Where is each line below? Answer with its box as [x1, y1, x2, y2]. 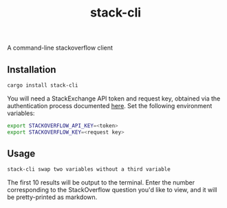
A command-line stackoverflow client [7, 43, 113, 52]
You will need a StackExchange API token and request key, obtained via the [7, 94, 221, 103]
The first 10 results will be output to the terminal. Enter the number [7, 178, 195, 187]
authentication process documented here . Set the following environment [7, 101, 213, 110]
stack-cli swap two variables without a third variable [7, 166, 171, 173]
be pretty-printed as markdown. [7, 193, 98, 201]
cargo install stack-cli [7, 82, 78, 89]
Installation [7, 63, 56, 75]
